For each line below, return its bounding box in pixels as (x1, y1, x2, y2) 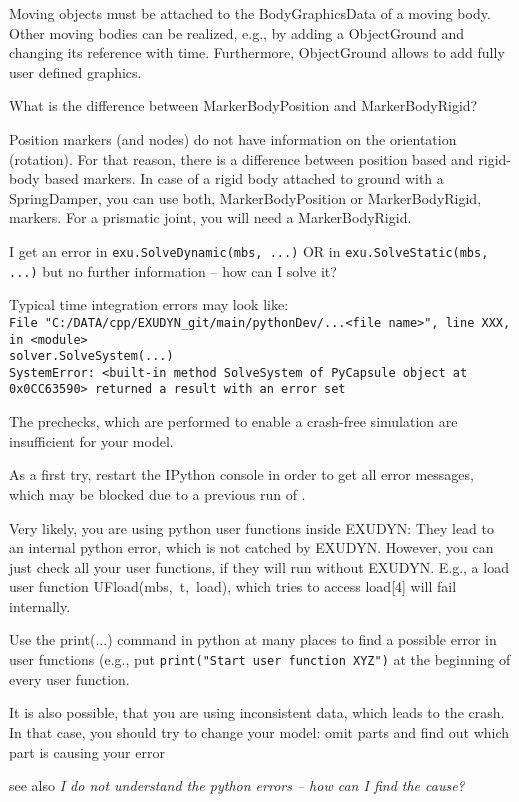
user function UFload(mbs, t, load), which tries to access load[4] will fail (9, 576, 457, 597)
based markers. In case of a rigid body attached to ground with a (44, 168, 444, 189)
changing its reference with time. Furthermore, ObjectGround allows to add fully (9, 42, 505, 63)
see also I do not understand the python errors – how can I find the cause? (9, 775, 465, 796)
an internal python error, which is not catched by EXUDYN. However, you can (9, 537, 494, 558)
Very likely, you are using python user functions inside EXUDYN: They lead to (9, 517, 495, 538)
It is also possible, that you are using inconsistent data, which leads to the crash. (9, 702, 505, 723)
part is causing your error (9, 741, 165, 762)
